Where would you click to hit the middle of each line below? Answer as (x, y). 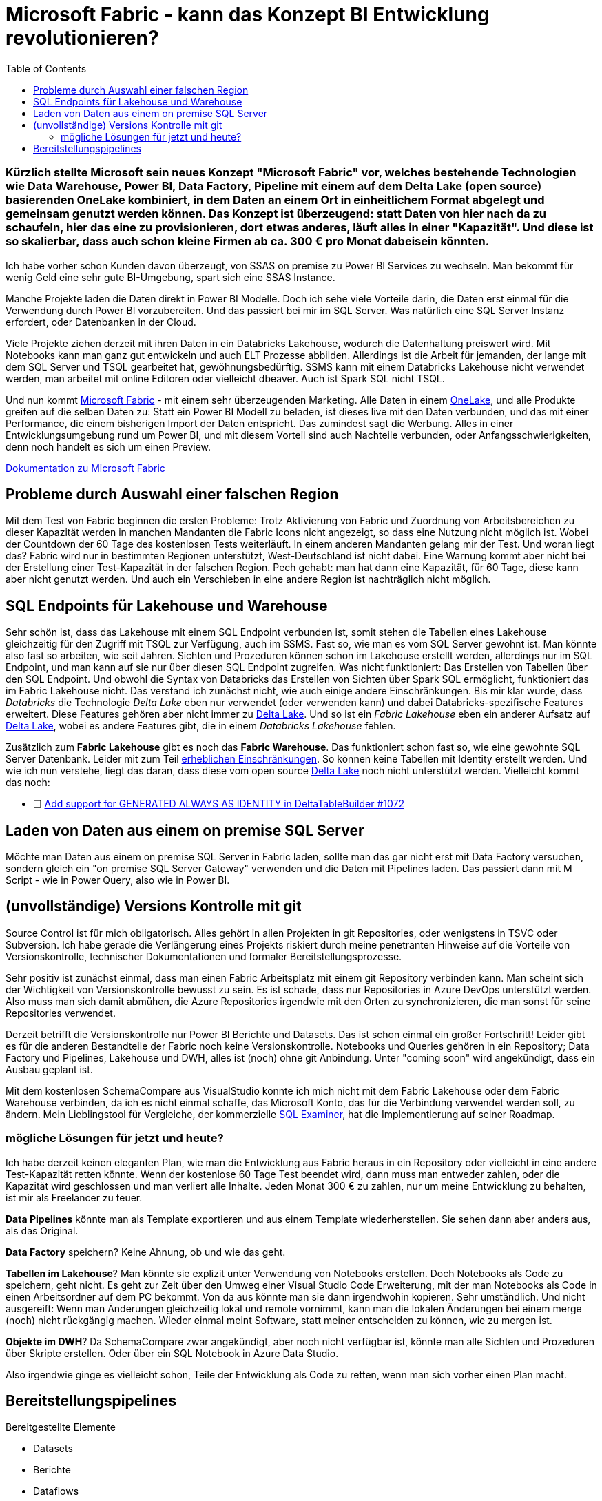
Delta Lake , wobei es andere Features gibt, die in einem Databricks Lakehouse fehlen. (201, 726)
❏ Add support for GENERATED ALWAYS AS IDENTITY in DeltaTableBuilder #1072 (219, 804)
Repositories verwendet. (61, 1013)
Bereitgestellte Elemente (61, 1427)
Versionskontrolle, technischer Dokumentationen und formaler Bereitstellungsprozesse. (204, 956)
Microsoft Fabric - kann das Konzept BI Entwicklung (248, 14)
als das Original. (42, 1230)
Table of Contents (46, 68)
